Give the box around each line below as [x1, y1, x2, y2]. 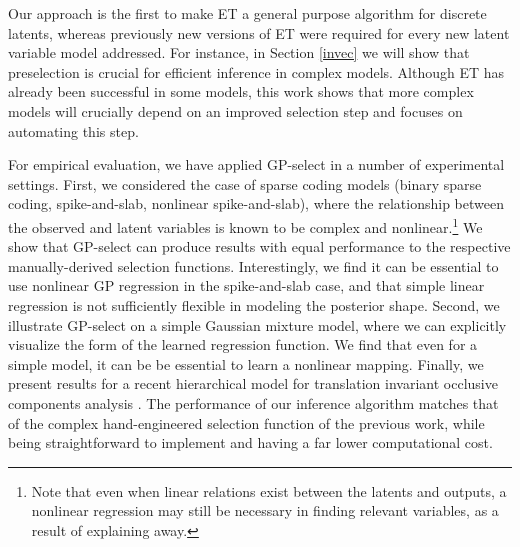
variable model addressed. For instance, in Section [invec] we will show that [8, 42, 470, 63]
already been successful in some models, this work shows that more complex [8, 81, 474, 102]
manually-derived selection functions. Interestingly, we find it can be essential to [8, 255, 499, 276]
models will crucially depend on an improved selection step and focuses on [8, 100, 463, 121]
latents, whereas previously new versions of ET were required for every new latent [8, 22, 510, 43]
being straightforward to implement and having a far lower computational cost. [8, 432, 493, 453]
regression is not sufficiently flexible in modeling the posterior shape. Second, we [8, 294, 500, 315]
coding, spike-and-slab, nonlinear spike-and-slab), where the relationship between [8, 193, 504, 214]
